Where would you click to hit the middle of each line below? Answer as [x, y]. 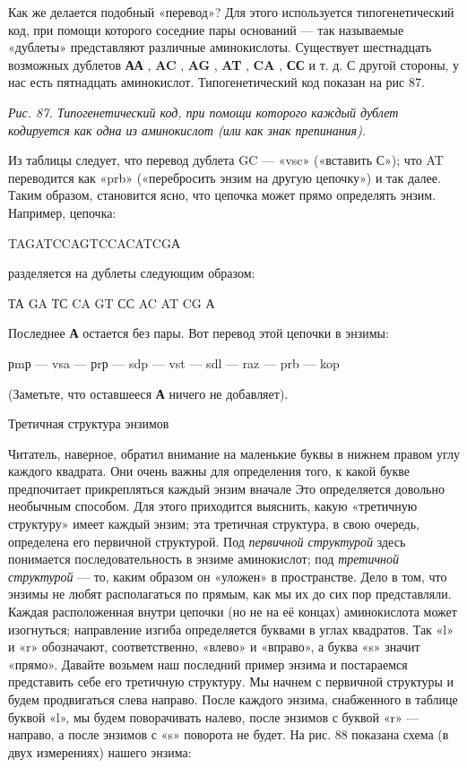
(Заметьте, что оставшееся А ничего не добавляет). [148, 393]
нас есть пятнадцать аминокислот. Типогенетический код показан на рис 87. [216, 82]
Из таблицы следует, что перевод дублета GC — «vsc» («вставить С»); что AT [226, 160]
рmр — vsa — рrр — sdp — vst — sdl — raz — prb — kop [174, 362]
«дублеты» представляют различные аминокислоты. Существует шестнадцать [220, 47]
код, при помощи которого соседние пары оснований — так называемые [206, 29]
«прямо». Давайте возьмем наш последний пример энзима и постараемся [208, 664]
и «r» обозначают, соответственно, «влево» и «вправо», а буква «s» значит [214, 647]
